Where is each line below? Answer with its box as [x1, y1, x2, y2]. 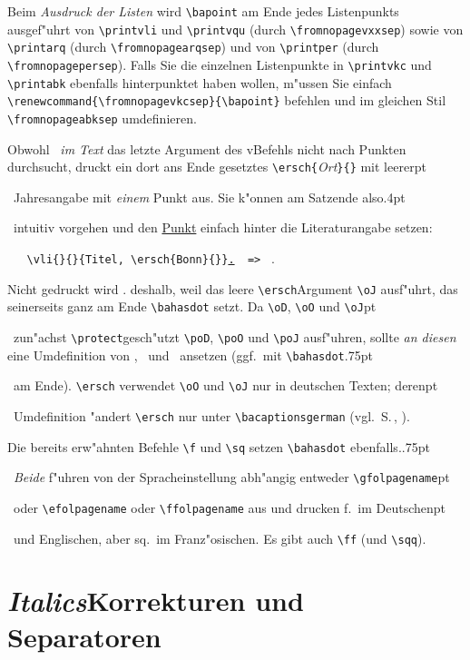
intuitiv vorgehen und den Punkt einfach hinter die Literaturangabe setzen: [13, 218, 433, 237]
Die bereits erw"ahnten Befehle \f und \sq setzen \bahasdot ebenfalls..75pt [7, 437, 430, 456]
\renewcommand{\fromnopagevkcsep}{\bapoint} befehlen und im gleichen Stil [7, 91, 446, 110]
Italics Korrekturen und [7, 582, 304, 620]
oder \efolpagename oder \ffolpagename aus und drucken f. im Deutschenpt [13, 497, 446, 517]
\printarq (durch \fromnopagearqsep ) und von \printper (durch [7, 37, 379, 56]
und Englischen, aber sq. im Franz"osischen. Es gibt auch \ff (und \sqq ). [13, 528, 426, 547]
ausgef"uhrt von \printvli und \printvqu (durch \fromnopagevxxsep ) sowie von [7, 19, 464, 38]
